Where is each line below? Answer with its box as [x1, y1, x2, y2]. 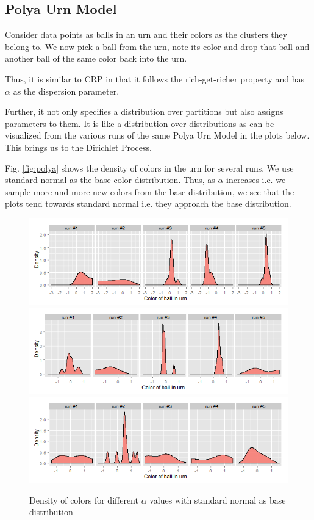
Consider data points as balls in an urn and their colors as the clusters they [5, 28, 288, 41]
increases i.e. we [226, 173, 286, 186]
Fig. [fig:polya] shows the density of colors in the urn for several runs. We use [5, 161, 294, 174]
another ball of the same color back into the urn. [5, 52, 187, 65]
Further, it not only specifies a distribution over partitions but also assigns [5, 105, 284, 118]
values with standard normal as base [149, 493, 286, 506]
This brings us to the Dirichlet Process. [5, 140, 152, 153]
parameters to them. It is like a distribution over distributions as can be [5, 117, 274, 129]
